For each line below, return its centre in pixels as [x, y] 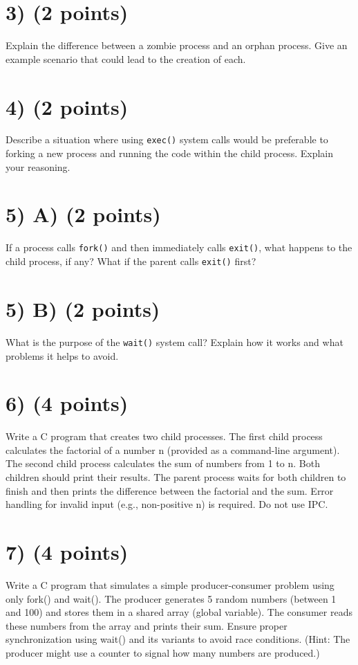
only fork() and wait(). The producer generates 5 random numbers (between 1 [171, 598]
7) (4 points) [67, 551]
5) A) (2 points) [83, 214]
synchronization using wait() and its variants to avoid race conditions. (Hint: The [178, 639]
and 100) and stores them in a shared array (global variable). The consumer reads [179, 612]
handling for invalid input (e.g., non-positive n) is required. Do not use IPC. [167, 504]
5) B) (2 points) [83, 308]
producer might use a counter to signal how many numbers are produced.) [163, 652]
